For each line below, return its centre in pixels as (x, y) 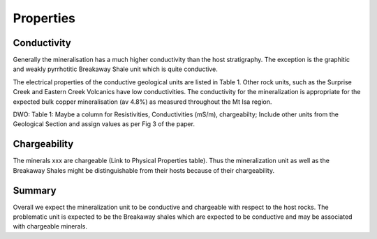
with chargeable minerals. (50, 226)
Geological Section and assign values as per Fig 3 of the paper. (104, 124)
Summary (35, 191)
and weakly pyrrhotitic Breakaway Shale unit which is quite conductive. (115, 69)
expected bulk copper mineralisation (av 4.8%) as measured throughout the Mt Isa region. (142, 102)
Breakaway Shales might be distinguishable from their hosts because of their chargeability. (144, 170)
